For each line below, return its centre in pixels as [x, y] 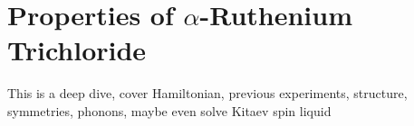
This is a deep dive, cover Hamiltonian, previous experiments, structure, [207, 93]
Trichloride [77, 50]
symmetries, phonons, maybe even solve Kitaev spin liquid [169, 110]
